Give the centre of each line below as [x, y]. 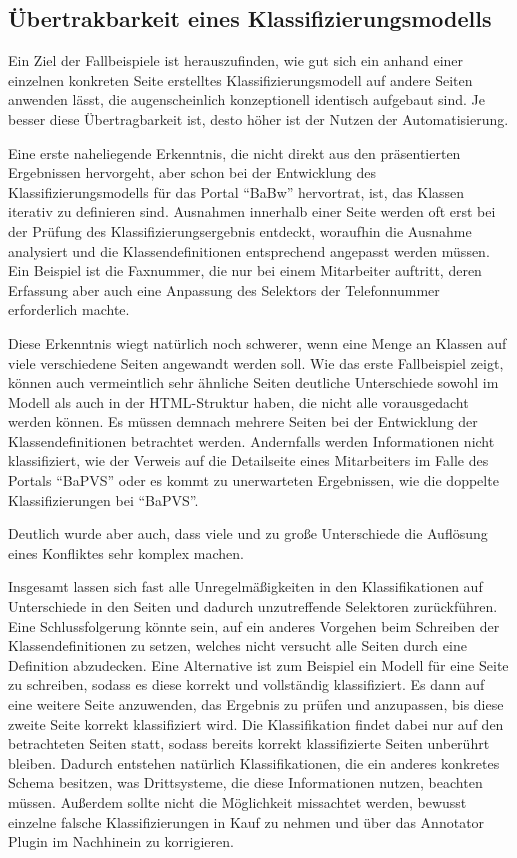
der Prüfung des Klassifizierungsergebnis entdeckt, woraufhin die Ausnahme [240, 230]
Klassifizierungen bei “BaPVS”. [103, 499]
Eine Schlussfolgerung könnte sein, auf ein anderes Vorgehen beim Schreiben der [254, 625]
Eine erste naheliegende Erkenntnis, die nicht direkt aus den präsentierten [234, 152]
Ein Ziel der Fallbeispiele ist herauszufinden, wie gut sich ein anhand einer [236, 60]
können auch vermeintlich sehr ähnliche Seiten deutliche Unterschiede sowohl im [253, 382]
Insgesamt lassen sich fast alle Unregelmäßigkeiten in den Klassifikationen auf [245, 586]
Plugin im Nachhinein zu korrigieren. [121, 841]
